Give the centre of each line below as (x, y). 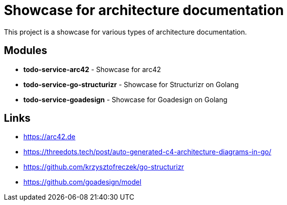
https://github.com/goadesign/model (83, 182)
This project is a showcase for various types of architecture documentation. (125, 32)
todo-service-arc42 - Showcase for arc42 (92, 69)
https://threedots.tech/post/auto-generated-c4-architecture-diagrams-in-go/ (147, 152)
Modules (26, 51)
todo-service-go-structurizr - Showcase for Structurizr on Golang (131, 84)
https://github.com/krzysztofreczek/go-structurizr (104, 167)
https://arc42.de (49, 137)
